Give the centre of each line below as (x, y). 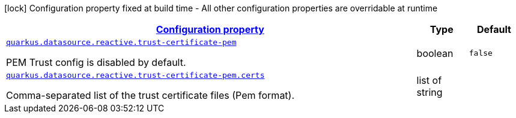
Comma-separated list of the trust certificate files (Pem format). (150, 95)
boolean (435, 53)
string (429, 92)
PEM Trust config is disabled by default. (96, 62)
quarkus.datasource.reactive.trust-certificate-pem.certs (135, 75)
